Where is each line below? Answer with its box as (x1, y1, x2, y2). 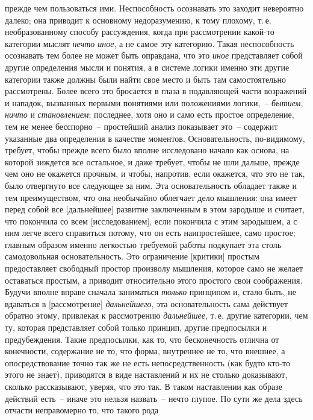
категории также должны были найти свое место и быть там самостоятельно (5, 72, 286, 85)
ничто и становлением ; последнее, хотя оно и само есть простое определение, (5, 108, 294, 121)
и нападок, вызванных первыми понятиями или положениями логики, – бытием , (5, 96, 303, 109)
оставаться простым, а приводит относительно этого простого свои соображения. (5, 273, 303, 286)
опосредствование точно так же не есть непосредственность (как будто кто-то (5, 356, 290, 369)
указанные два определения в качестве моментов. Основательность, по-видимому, (5, 132, 305, 144)
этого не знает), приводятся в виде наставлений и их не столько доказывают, (5, 368, 288, 381)
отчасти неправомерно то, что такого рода (5, 404, 159, 416)
